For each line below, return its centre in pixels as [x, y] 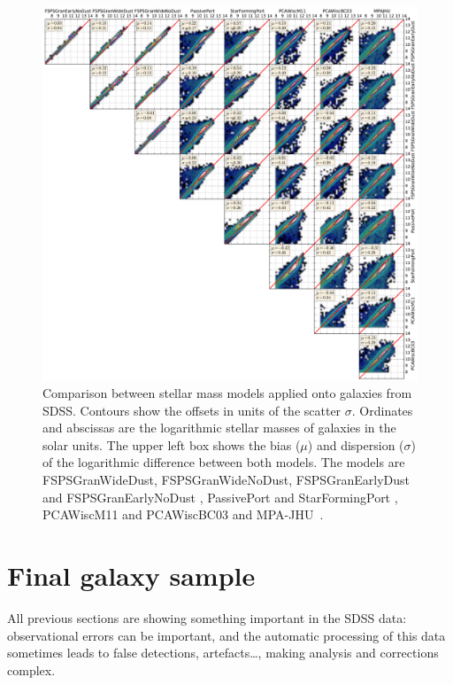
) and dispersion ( [356, 444]
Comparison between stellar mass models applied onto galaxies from [227, 393]
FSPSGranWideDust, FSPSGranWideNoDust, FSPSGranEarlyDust [226, 480]
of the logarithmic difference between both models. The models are [224, 462]
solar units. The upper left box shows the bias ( [172, 444]
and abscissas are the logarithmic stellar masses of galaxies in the [219, 428]
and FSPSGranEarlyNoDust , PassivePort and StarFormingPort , [220, 497]
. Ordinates [382, 410]
